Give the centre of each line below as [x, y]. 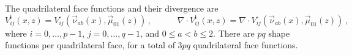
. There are [234, 33]
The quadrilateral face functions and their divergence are [112, 8]
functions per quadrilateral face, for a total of [90, 45]
